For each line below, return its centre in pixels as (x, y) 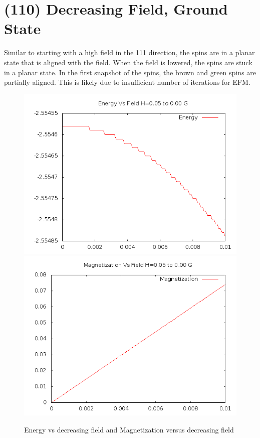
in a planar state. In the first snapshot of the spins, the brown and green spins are (130, 72)
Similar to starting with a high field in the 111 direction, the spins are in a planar (129, 52)
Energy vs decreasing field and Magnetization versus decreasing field (129, 429)
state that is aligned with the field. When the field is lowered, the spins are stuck (128, 62)
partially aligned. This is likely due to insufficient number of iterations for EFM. (127, 82)
